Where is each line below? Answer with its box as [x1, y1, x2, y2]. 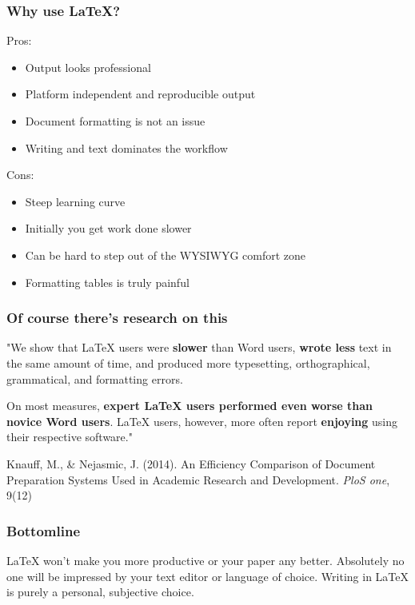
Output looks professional [25, 58, 151, 75]
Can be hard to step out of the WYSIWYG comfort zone [25, 246, 306, 263]
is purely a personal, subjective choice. [6, 583, 194, 600]
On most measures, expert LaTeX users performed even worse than [6, 397, 373, 414]
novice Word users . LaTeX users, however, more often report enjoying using [6, 412, 398, 429]
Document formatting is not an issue [25, 113, 206, 129]
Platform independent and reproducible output [25, 86, 256, 102]
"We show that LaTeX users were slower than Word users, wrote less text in [6, 339, 392, 356]
